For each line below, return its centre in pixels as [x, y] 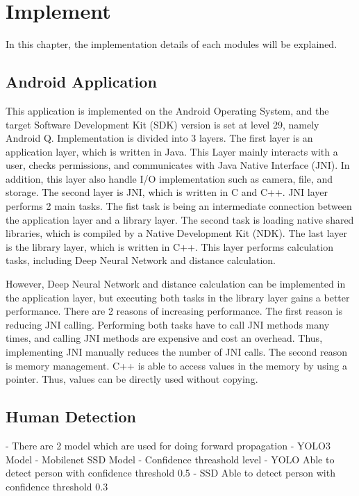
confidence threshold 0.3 [57, 486]
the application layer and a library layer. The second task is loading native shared [180, 219]
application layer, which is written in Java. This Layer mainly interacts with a [172, 151]
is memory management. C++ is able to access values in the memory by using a [177, 365]
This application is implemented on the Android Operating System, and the [167, 110]
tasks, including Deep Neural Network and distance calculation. [141, 260]
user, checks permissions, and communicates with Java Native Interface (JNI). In [178, 165]
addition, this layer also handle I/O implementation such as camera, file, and [169, 178]
